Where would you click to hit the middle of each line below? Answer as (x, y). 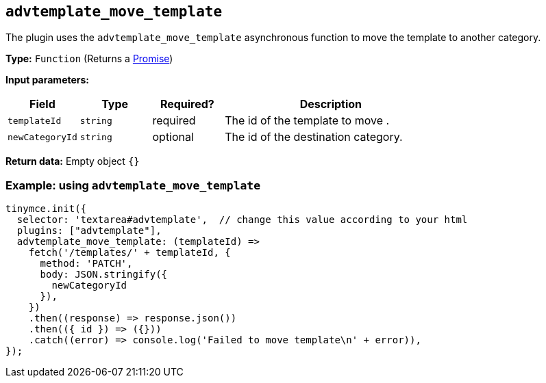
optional (173, 137)
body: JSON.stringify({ (104, 275)
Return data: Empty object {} (73, 161)
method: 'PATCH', (86, 264)
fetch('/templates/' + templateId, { (129, 253)
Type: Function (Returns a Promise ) (89, 59)
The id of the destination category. (314, 137)
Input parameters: (48, 80)
